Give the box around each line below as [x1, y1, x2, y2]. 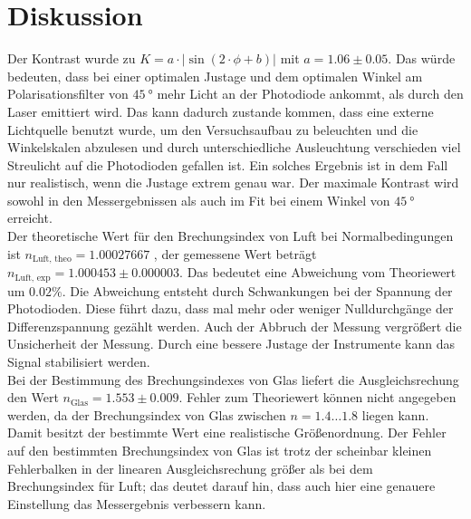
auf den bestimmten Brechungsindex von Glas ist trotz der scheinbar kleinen [7, 440, 432, 459]
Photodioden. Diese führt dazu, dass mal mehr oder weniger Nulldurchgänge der [7, 299, 454, 318]
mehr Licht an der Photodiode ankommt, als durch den [157, 84, 464, 103]
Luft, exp [14, 273, 51, 283]
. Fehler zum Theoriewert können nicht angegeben [178, 388, 457, 407]
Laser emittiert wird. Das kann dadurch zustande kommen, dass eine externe [7, 101, 434, 120]
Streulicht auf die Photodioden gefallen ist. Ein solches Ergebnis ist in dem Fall [7, 155, 448, 174]
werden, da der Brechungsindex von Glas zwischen [7, 405, 286, 424]
